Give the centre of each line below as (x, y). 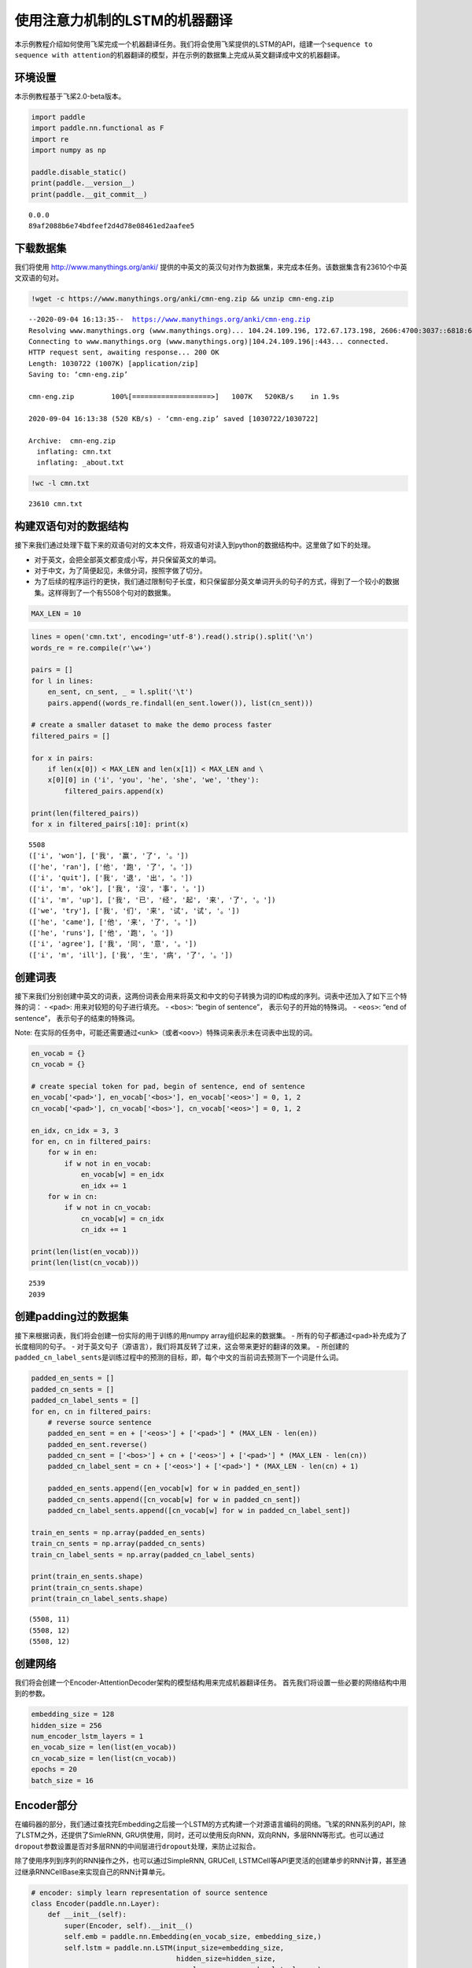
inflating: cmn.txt (74, 451)
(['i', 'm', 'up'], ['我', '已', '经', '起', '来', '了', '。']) (152, 900)
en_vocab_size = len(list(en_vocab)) (104, 1747)
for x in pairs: (63, 758)
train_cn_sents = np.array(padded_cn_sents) (118, 1544)
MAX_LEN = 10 (56, 613)
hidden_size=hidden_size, (226, 1959)
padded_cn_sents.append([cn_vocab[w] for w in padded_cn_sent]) (174, 1499)
